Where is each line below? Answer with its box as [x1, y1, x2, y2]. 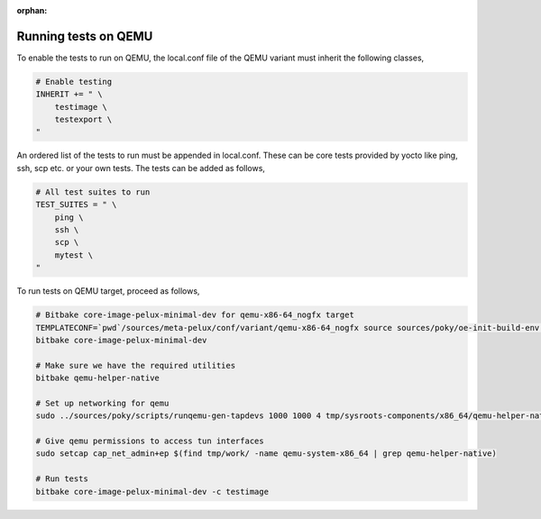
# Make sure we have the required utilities [35, 360, 236, 370]
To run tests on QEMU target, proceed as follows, [16, 286, 200, 296]
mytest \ [54, 250, 94, 260]
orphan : [16, 5, 48, 15]
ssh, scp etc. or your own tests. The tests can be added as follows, [16, 162, 266, 173]
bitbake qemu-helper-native [35, 373, 160, 383]
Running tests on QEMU [16, 28, 153, 44]
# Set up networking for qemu [35, 397, 170, 408]
